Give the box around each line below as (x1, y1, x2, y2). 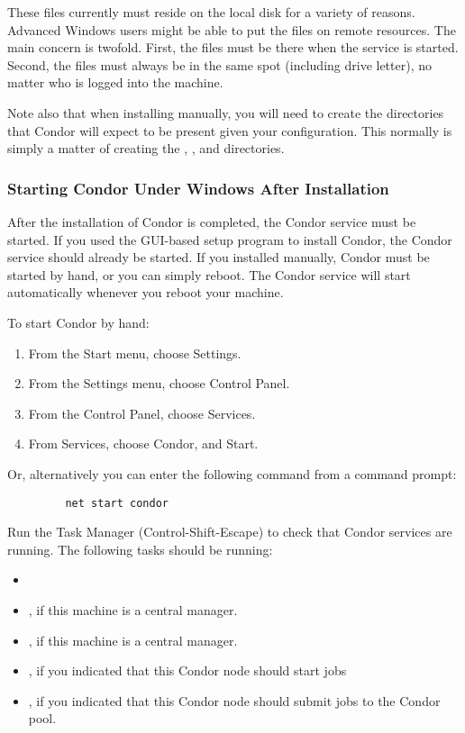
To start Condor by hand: (7, 312, 150, 331)
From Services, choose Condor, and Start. (28, 434, 259, 453)
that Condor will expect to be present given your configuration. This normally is (7, 121, 452, 140)
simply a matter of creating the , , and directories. (7, 139, 285, 158)
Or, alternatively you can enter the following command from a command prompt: (7, 464, 457, 483)
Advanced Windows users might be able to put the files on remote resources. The (7, 20, 456, 39)
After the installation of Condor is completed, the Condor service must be (7, 212, 416, 231)
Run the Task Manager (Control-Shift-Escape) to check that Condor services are (7, 522, 452, 541)
